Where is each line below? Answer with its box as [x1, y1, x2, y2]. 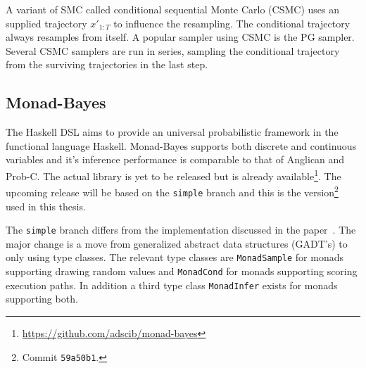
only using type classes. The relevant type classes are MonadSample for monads [6, 250, 343, 265]
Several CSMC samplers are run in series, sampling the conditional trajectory [6, 43, 340, 58]
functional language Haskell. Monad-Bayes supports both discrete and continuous [6, 138, 357, 153]
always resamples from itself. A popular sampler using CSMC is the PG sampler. [6, 30, 355, 44]
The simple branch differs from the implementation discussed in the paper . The [6, 222, 356, 237]
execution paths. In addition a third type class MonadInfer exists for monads [6, 277, 338, 292]
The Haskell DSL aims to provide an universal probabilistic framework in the [6, 125, 339, 139]
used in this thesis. [6, 198, 86, 213]
